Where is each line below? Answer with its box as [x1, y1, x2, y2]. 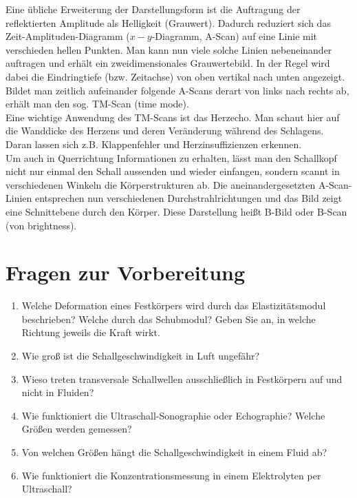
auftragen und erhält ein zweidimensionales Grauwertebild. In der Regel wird [6, 56, 330, 70]
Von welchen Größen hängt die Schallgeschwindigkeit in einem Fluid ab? [21, 444, 327, 459]
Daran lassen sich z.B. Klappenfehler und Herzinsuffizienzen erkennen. [6, 136, 302, 151]
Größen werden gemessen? [21, 422, 132, 436]
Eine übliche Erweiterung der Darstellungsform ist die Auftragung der [6, 2, 301, 16]
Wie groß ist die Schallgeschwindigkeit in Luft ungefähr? [21, 349, 260, 362]
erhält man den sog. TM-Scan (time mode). [6, 96, 189, 111]
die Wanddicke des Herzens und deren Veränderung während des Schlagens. [6, 123, 324, 138]
